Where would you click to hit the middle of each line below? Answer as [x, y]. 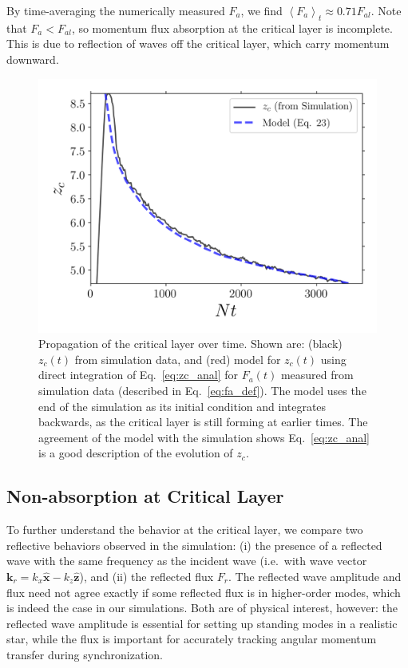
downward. [33, 59]
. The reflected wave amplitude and [315, 576]
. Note [386, 10]
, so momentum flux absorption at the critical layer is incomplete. [232, 28]
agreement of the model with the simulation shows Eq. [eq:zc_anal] [204, 437]
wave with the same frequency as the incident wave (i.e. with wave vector [187, 561]
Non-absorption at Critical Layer [145, 496]
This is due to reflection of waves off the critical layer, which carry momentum [198, 43]
